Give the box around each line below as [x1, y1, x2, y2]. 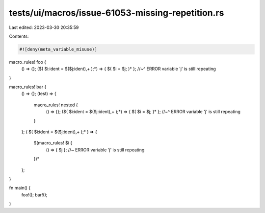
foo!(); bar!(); [21, 191, 48, 198]
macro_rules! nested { [33, 102, 78, 108]
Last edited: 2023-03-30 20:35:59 [9, 24, 79, 30]
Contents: [9, 33, 29, 39]
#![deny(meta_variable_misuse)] [19, 47, 98, 52]
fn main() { [9, 185, 31, 191]
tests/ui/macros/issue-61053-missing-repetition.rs [9, 7, 224, 18]
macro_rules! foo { [9, 59, 47, 65]
